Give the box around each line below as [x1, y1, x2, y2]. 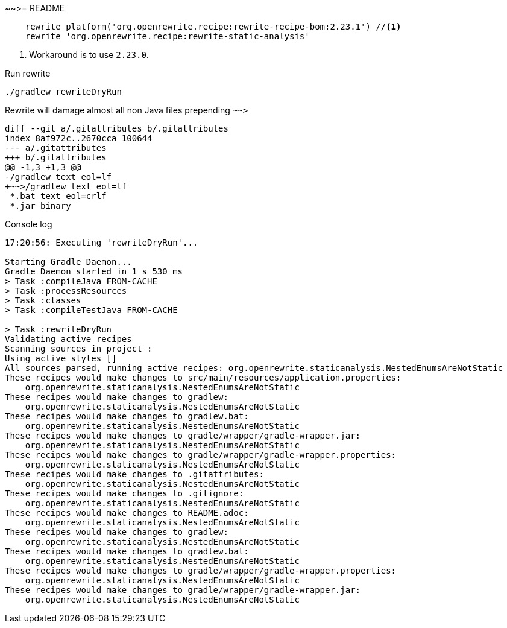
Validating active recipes [5, 334, 132, 344]
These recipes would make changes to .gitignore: [5, 489, 244, 498]
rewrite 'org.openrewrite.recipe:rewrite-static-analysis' [25, 31, 310, 41]
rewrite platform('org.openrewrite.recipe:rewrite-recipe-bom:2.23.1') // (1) [25, 22, 402, 31]
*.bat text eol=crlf [10, 191, 107, 201]
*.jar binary [10, 201, 71, 211]
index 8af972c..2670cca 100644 [5, 133, 153, 143]
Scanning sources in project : [5, 344, 153, 354]
